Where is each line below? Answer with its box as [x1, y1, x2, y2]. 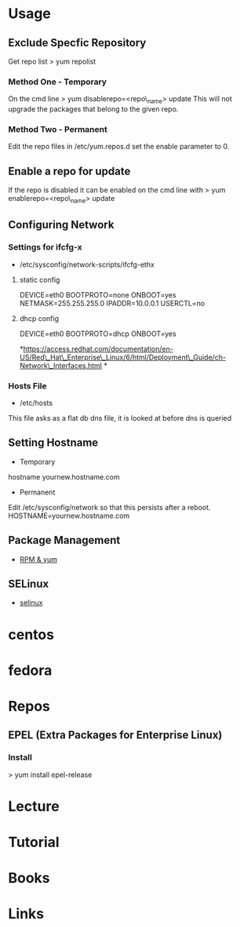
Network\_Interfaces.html [19, 360, 103, 370]
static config [19, 275, 60, 284]
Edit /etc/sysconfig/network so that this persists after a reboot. [8, 502, 211, 512]
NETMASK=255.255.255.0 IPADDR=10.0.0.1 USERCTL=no [19, 298, 205, 308]
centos [8, 626, 55, 644]
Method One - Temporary [8, 76, 107, 87]
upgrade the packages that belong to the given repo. [8, 104, 179, 114]
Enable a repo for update [8, 164, 131, 177]
